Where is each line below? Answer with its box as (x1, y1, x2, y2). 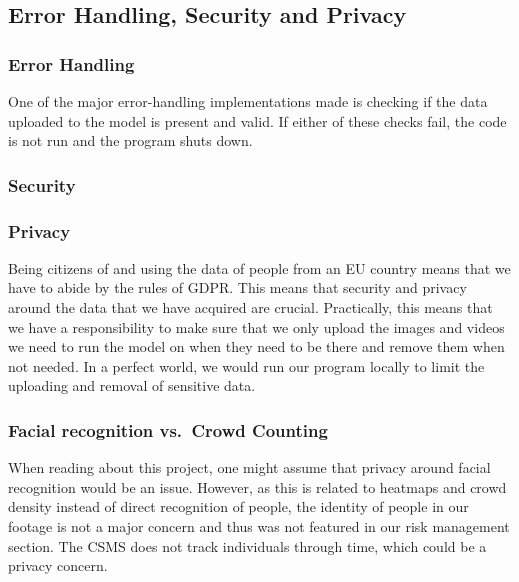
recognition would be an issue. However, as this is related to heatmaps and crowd (8, 476, 507, 497)
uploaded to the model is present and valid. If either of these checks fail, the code (8, 110, 507, 131)
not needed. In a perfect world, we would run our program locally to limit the (8, 355, 485, 376)
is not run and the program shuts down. (8, 130, 253, 151)
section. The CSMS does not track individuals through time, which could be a (8, 535, 487, 556)
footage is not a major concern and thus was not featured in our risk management (8, 516, 510, 536)
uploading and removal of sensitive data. (8, 375, 256, 396)
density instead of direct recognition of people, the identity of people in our (8, 496, 469, 517)
